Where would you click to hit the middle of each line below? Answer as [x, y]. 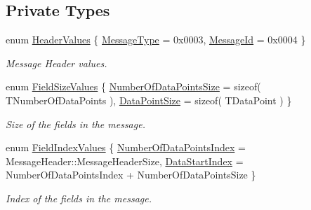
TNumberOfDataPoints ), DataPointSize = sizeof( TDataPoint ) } [149, 100]
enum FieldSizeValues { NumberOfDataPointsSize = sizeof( [133, 86]
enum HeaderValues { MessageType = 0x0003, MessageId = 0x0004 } [156, 40]
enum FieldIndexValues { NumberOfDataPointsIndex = [126, 147]
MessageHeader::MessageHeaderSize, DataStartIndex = [125, 161]
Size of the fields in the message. [75, 124]
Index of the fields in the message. [79, 198]
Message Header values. [57, 63]
